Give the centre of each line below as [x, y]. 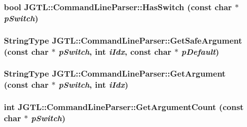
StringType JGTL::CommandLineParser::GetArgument [115, 73]
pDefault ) [200, 51]
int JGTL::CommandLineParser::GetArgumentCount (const [124, 107]
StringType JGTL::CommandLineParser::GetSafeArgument [123, 40]
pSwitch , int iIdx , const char [115, 51]
